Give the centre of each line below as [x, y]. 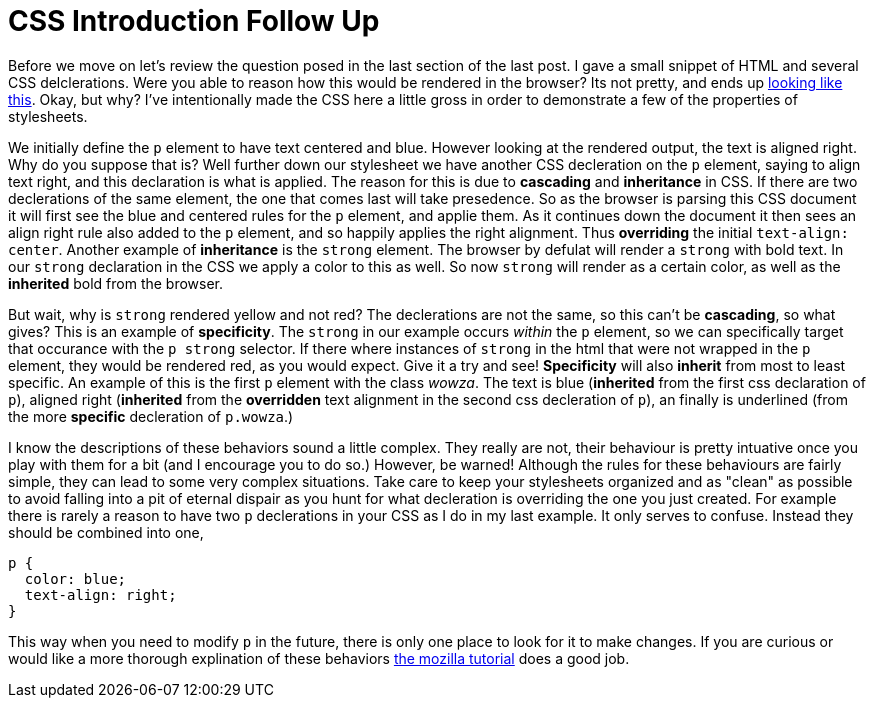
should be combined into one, [106, 532]
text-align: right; [100, 594]
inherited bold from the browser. [116, 283]
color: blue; [75, 578]
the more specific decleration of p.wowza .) [151, 416]
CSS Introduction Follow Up [194, 21]
